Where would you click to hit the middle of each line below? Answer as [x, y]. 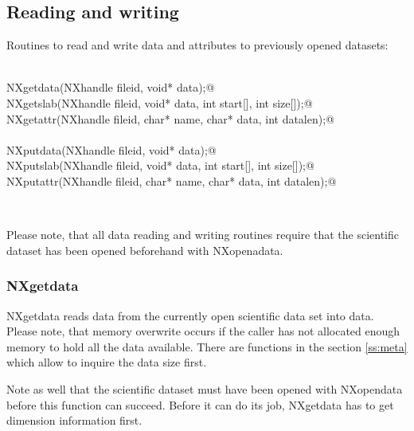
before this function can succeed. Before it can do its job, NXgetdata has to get [200, 404]
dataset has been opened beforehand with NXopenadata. [145, 250]
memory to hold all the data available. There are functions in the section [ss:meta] [207, 346]
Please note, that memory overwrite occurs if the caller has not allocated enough [203, 331]
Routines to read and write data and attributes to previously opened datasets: [197, 45]
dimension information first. [74, 420]
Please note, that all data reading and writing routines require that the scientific [203, 235]
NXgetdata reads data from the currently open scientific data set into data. [190, 315]
